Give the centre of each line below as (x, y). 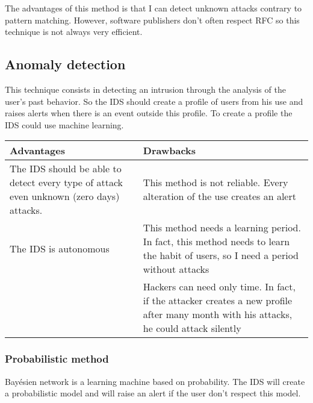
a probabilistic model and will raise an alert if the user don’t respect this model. (153, 393)
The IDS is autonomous (60, 248)
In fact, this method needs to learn (216, 242)
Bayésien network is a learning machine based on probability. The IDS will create (155, 381)
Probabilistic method (57, 359)
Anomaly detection (65, 64)
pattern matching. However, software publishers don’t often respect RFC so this (152, 20)
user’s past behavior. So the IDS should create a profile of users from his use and (154, 101)
